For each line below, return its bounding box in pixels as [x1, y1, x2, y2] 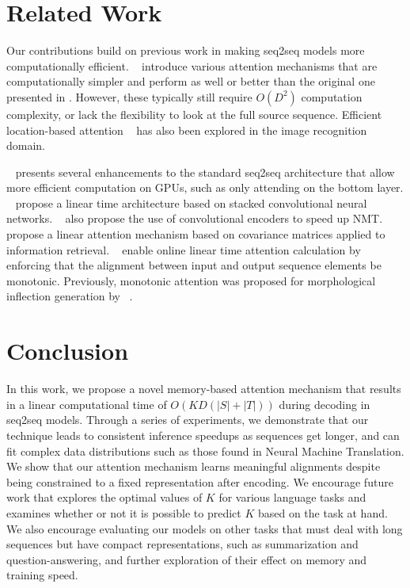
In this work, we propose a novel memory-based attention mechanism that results [6, 380, 401, 397]
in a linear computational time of [6, 395, 167, 412]
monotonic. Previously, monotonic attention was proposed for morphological [6, 272, 376, 288]
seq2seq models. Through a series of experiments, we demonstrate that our [6, 411, 369, 428]
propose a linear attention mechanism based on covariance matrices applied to [6, 226, 385, 242]
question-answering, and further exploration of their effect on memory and [6, 551, 367, 567]
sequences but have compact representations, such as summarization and [6, 536, 359, 552]
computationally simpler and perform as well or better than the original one [6, 73, 375, 90]
